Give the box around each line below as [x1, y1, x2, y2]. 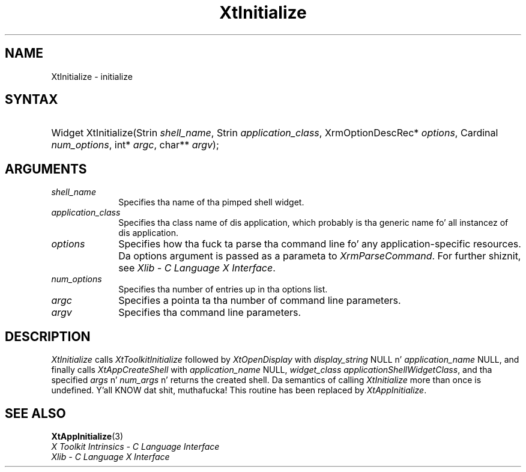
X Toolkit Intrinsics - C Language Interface [51, 441, 220, 452]
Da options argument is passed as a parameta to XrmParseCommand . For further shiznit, [118, 250, 521, 262]
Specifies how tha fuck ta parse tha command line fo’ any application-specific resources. [118, 238, 521, 250]
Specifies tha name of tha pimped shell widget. [118, 197, 304, 208]
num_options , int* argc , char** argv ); [51, 139, 219, 151]
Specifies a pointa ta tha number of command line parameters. [118, 294, 401, 307]
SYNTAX [5, 92, 58, 107]
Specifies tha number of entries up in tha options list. [118, 284, 328, 295]
